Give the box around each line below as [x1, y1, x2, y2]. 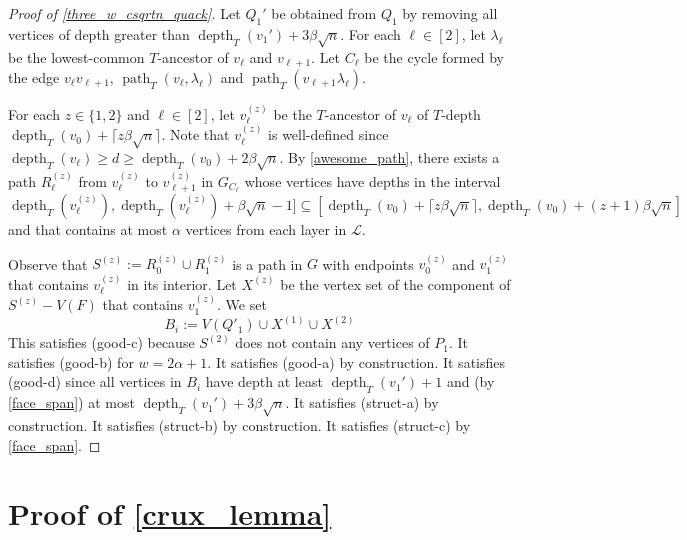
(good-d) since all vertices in [8, 371, 182, 392]
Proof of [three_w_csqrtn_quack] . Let [8, 3, 241, 23]
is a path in [232, 253, 303, 274]
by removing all [402, 3, 498, 23]
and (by [446, 371, 495, 392]
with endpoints [322, 253, 414, 274]
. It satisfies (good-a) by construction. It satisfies [207, 351, 506, 372]
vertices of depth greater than [8, 23, 190, 44]
